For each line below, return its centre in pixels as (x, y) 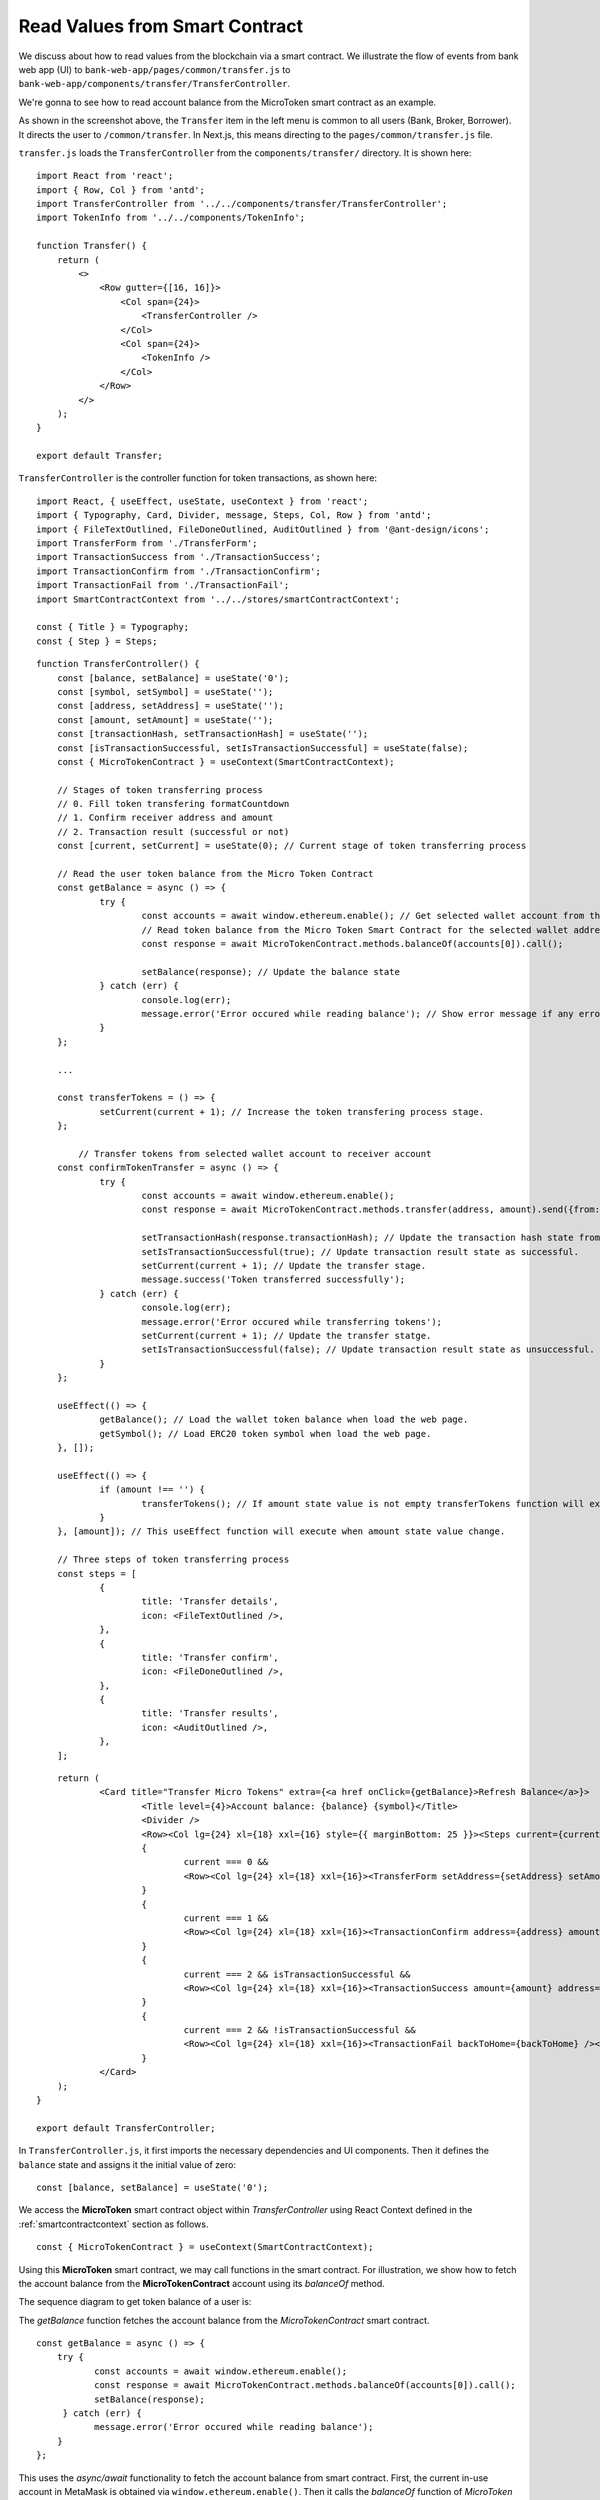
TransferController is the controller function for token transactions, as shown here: (197, 478)
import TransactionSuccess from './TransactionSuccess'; (179, 557)
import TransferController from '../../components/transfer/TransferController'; (242, 204)
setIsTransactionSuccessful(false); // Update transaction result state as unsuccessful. (368, 1349)
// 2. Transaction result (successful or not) (173, 831)
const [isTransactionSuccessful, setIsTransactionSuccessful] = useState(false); (262, 748)
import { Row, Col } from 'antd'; (120, 189)
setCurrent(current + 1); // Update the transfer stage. (284, 1265)
